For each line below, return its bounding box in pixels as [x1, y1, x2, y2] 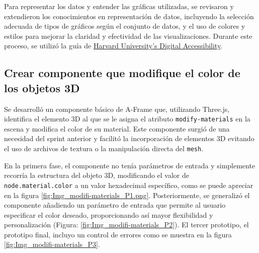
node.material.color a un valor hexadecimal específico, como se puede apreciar [4, 179, 253, 190]
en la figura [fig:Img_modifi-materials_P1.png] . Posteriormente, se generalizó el [4, 189, 250, 200]
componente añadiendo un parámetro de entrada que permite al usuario [4, 200, 226, 210]
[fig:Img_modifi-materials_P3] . [4, 239, 100, 249]
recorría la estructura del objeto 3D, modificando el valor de [4, 170, 190, 180]
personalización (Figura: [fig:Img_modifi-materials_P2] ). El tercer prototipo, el [4, 219, 249, 230]
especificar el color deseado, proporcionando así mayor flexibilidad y [4, 209, 213, 220]
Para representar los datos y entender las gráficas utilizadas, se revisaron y [4, 1, 234, 11]
